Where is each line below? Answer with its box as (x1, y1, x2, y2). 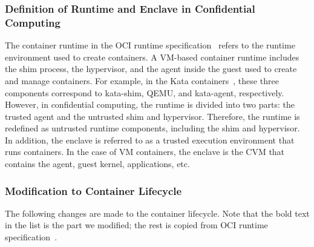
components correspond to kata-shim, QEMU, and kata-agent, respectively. (5, 86, 284, 99)
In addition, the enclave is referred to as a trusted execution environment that (5, 133, 295, 146)
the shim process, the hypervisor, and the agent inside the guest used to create (5, 62, 297, 75)
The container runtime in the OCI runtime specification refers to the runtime (5, 39, 295, 51)
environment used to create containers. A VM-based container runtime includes (5, 50, 299, 63)
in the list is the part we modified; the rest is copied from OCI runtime (5, 219, 268, 231)
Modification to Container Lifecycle (5, 183, 182, 198)
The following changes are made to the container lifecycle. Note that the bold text (5, 206, 310, 219)
